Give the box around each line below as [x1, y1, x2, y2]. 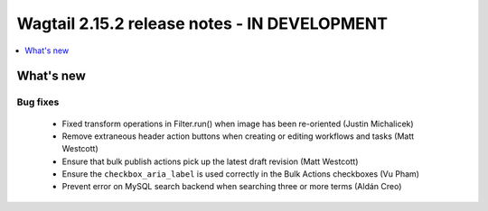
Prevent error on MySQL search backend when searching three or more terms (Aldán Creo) [61, 181, 402, 192]
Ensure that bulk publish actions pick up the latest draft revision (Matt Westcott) [61, 156, 359, 167]
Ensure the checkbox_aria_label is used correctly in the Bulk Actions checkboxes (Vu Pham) [61, 169, 420, 179]
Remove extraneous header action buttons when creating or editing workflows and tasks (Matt [61, 131, 415, 142]
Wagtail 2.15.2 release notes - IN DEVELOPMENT [16, 14, 389, 33]
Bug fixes [16, 96, 60, 108]
